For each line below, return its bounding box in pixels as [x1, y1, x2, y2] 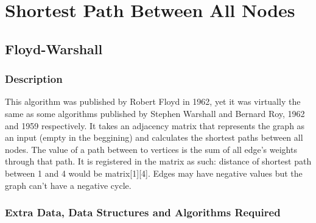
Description [5, 71, 63, 87]
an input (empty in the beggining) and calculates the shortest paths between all [5, 131, 303, 144]
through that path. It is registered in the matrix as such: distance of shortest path [5, 155, 312, 168]
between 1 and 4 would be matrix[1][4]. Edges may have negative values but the [5, 166, 303, 179]
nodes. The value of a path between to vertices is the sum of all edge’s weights [5, 143, 297, 155]
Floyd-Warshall [5, 39, 103, 58]
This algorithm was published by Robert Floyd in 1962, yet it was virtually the [5, 95, 301, 108]
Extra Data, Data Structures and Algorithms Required [5, 205, 281, 220]
